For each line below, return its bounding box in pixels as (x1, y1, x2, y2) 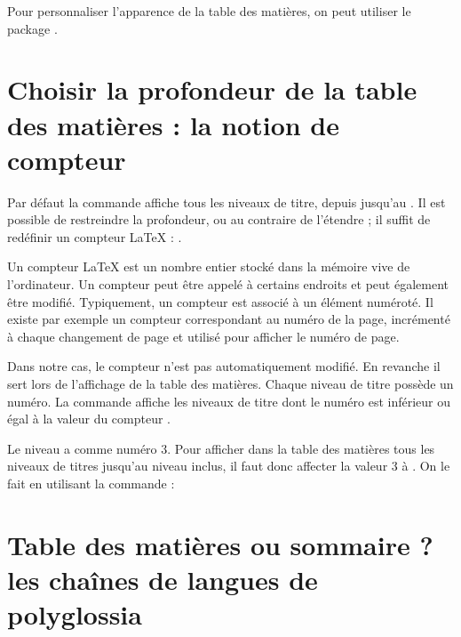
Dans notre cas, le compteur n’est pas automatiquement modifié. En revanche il (7, 357, 441, 375)
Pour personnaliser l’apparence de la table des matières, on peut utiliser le (7, 2, 411, 20)
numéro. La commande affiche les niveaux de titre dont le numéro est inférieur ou (7, 391, 451, 410)
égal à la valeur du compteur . (7, 409, 171, 428)
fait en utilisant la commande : (7, 474, 175, 492)
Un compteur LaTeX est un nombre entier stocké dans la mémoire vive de (7, 257, 410, 276)
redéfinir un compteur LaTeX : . (7, 227, 182, 246)
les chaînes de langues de (7, 560, 318, 597)
